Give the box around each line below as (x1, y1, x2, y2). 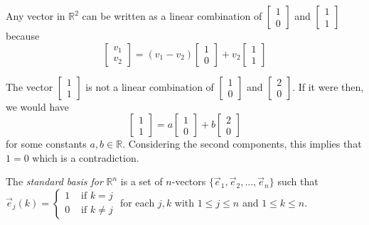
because (6, 28, 40, 43)
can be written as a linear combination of (82, 9, 262, 23)
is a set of (120, 174, 163, 189)
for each (119, 194, 155, 209)
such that (277, 174, 319, 189)
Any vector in (6, 9, 65, 23)
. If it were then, (292, 79, 364, 94)
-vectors (171, 174, 206, 189)
